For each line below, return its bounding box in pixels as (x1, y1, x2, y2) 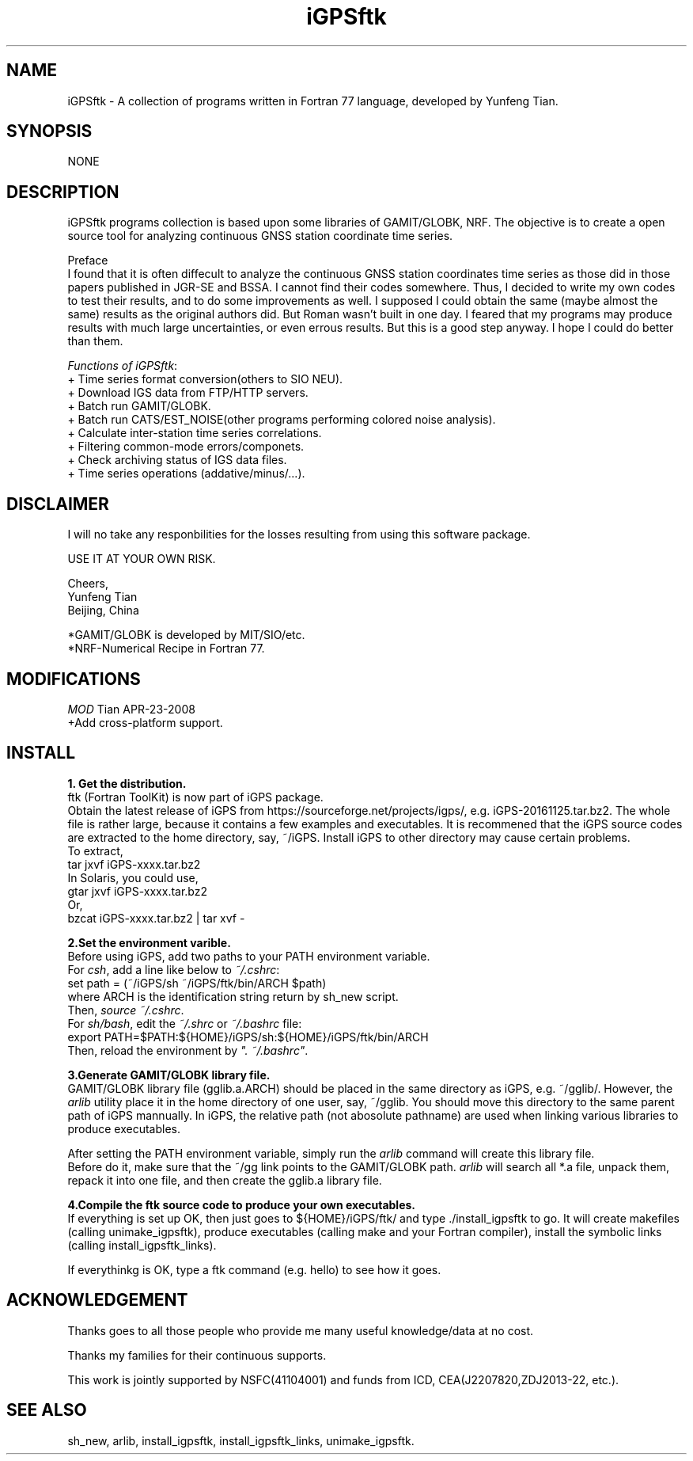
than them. (67, 334, 123, 348)
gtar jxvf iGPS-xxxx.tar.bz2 (67, 884, 207, 898)
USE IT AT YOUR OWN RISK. (67, 552, 216, 566)
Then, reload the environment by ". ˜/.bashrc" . (67, 1043, 309, 1057)
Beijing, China (67, 603, 139, 618)
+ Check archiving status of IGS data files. (67, 453, 287, 467)
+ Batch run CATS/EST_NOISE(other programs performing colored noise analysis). (67, 413, 496, 427)
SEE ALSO (6, 1400, 87, 1421)
